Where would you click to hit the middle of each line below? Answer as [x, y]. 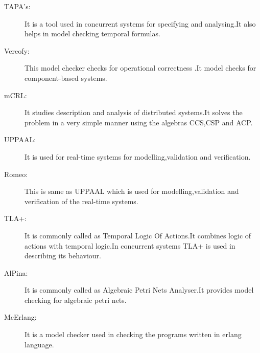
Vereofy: [17, 50]
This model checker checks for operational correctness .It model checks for [140, 68]
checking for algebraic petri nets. [76, 300]
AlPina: [16, 272]
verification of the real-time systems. [81, 201]
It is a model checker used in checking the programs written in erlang [133, 334]
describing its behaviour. [63, 256]
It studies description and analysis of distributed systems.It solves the [134, 112]
